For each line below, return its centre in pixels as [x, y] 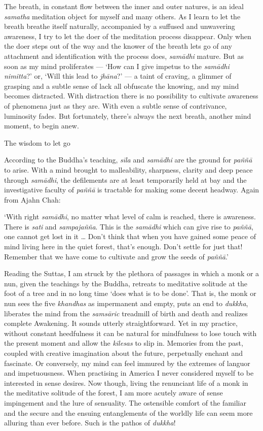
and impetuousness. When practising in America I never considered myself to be [129, 373]
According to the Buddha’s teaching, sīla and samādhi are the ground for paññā [128, 160]
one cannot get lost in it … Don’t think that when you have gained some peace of [130, 236]
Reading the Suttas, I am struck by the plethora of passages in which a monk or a [132, 273]
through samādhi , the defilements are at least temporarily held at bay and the [125, 179]
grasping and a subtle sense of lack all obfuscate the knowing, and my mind [122, 86]
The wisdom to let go [37, 142]
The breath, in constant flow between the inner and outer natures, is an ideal [124, 6]
